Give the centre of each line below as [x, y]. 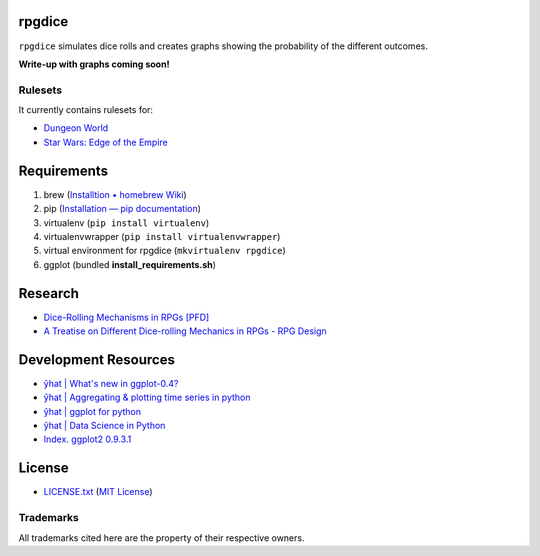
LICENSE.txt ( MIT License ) [98, 492]
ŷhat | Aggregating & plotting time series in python [147, 397]
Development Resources [96, 359]
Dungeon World [76, 128]
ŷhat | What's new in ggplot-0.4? [111, 383]
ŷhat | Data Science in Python [104, 426]
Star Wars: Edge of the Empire [106, 142]
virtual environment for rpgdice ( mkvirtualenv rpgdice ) [165, 251]
